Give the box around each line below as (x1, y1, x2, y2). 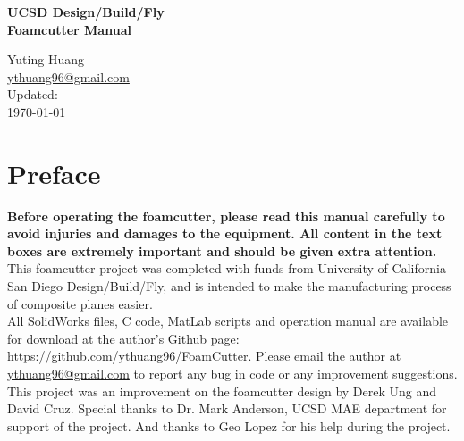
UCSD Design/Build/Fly (7, 3, 165, 21)
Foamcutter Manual (7, 20, 131, 38)
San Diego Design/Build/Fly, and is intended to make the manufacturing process (7, 277, 451, 295)
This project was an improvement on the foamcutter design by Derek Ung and (7, 381, 437, 400)
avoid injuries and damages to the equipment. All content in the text (7, 224, 443, 243)
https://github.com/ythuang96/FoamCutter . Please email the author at (7, 346, 401, 365)
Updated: (7, 85, 58, 104)
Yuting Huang (7, 50, 84, 69)
